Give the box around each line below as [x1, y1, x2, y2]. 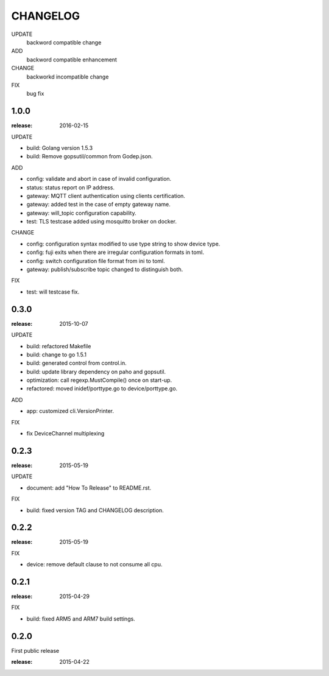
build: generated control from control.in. [26, 359, 127, 367]
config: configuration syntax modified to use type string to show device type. [26, 240, 221, 247]
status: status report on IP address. [26, 183, 115, 191]
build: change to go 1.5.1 [26, 351, 87, 358]
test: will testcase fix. [26, 288, 80, 295]
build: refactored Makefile [26, 342, 91, 350]
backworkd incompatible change [26, 73, 109, 80]
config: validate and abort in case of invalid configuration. [26, 175, 172, 183]
